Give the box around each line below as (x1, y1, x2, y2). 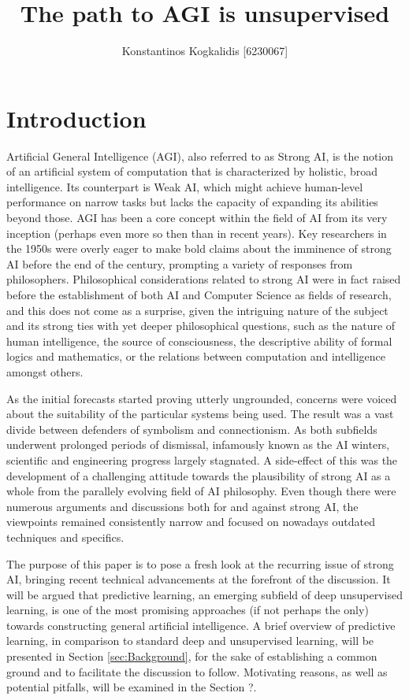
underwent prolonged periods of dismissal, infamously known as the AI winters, (6, 436, 390, 453)
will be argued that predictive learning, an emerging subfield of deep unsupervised (6, 586, 403, 602)
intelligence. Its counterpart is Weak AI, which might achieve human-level (6, 178, 363, 194)
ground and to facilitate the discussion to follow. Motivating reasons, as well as (6, 663, 388, 680)
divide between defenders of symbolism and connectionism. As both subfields (6, 420, 377, 437)
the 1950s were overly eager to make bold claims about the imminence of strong (6, 240, 392, 257)
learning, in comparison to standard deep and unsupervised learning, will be (6, 632, 374, 649)
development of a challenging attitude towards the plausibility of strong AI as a (6, 467, 391, 483)
